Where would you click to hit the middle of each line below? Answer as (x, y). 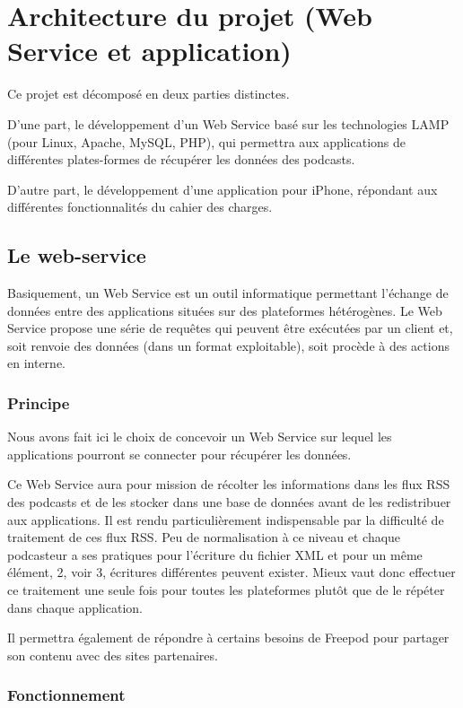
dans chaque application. (75, 607)
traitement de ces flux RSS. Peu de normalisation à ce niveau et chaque (204, 537)
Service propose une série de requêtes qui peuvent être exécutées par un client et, (230, 328)
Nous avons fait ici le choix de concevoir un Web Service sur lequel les (200, 437)
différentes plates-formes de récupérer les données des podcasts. (181, 159)
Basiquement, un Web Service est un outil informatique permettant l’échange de (228, 293)
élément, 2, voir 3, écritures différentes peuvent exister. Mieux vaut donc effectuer (231, 572)
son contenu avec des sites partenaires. (113, 655)
